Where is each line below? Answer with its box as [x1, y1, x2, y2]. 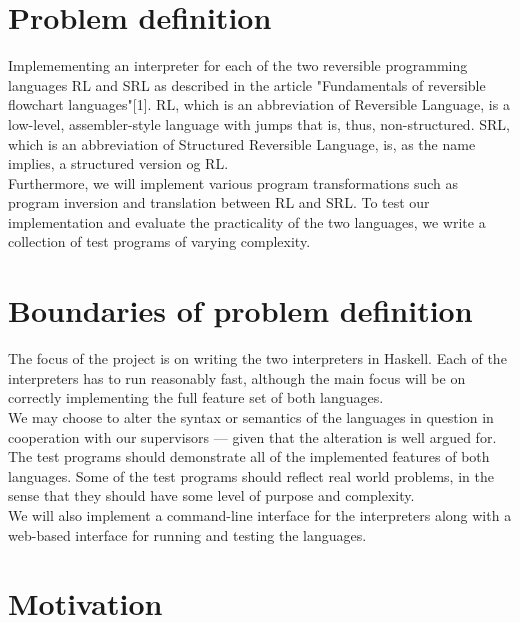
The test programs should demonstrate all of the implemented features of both [8, 446, 490, 467]
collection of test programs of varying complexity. [8, 231, 311, 252]
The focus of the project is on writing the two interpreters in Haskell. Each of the [8, 348, 507, 369]
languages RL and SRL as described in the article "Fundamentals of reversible [8, 74, 486, 95]
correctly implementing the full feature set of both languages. [8, 387, 384, 408]
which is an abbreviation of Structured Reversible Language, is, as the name [8, 133, 476, 154]
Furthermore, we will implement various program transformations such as [8, 172, 459, 193]
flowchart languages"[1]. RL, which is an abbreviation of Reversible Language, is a [8, 94, 510, 115]
